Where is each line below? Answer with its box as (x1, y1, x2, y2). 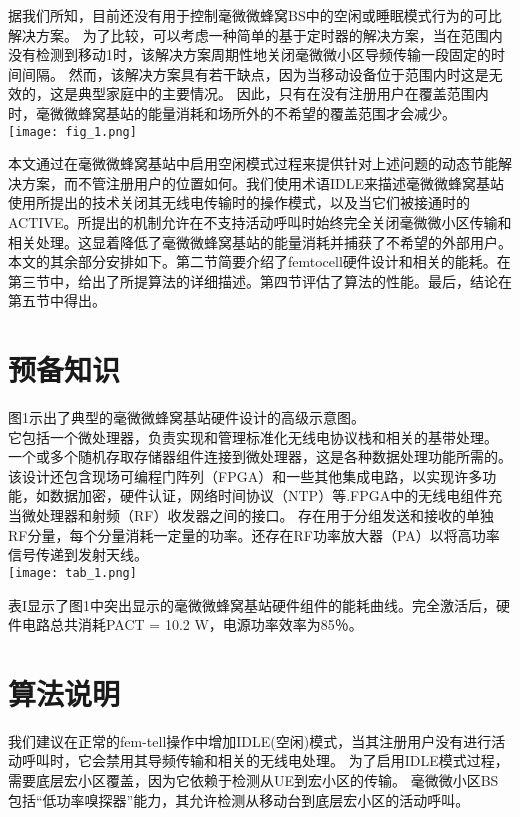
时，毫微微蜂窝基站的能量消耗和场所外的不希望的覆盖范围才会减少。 (8, 102, 456, 123)
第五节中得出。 (8, 290, 106, 311)
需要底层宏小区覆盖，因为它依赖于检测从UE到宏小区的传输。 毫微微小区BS (8, 770, 499, 790)
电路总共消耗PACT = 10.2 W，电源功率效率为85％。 (21, 614, 363, 635)
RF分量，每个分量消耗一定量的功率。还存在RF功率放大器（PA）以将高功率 (8, 524, 500, 545)
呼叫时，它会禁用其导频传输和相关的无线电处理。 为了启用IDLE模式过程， (21, 750, 509, 771)
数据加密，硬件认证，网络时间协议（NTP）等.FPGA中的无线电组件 (49, 485, 489, 506)
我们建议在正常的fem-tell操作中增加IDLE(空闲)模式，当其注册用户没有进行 (8, 730, 492, 751)
